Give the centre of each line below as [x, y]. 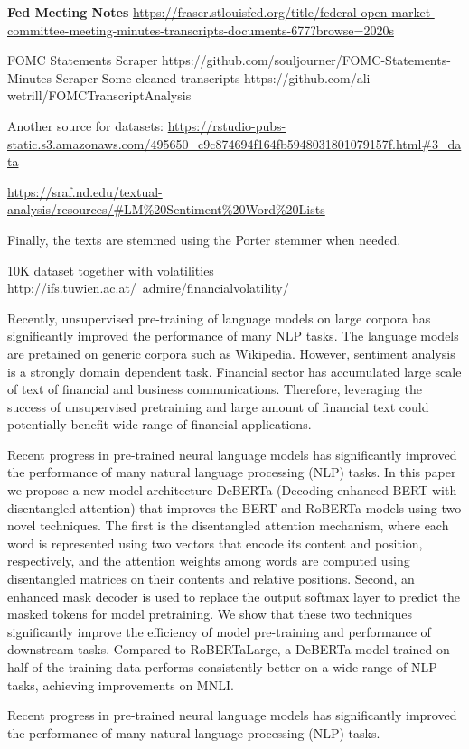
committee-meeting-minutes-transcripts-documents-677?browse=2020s [201, 29]
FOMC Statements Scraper [83, 60]
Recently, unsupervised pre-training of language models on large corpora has [219, 318]
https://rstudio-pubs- [227, 125]
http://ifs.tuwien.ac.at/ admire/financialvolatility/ [148, 288]
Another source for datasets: [86, 125]
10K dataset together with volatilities [111, 270]
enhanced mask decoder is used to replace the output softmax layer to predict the [234, 596]
